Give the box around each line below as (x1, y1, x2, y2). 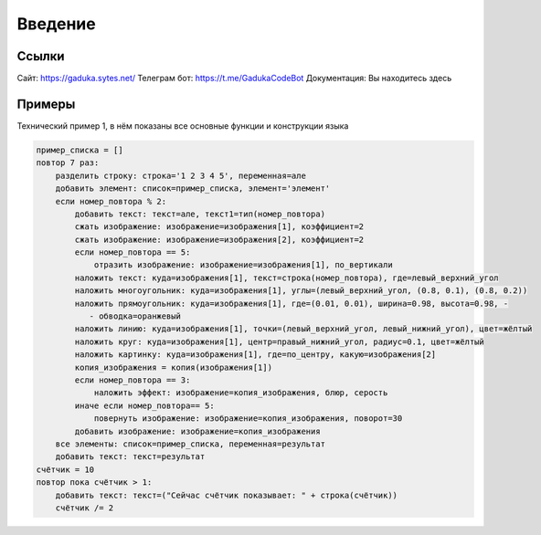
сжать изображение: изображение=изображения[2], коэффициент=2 (74, 234, 365, 245)
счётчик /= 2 (55, 502, 114, 513)
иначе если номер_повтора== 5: (74, 400, 215, 411)
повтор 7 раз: (36, 158, 100, 168)
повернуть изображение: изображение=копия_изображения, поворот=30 (93, 414, 403, 424)
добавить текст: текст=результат (55, 452, 206, 462)
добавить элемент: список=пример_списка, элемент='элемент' (55, 184, 331, 194)
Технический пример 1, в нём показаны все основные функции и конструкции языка (16, 120, 349, 131)
